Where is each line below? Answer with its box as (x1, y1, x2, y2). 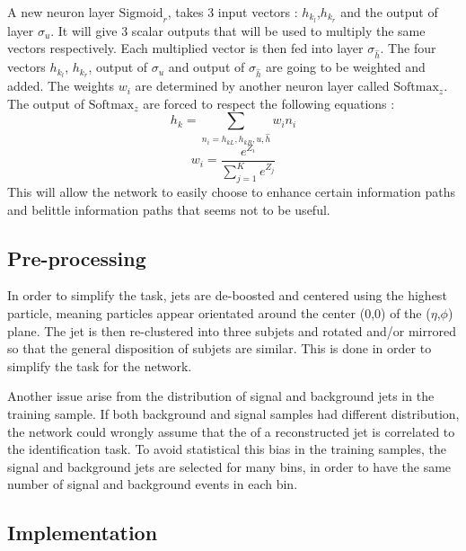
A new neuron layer (7, 3, 115, 21)
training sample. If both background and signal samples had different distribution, (7, 404, 460, 423)
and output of (168, 58, 245, 76)
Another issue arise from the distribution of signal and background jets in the (7, 387, 435, 405)
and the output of (340, 3, 438, 21)
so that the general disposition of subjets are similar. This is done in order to (7, 339, 432, 358)
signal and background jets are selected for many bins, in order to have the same (7, 457, 452, 475)
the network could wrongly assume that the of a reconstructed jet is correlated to (7, 422, 455, 440)
